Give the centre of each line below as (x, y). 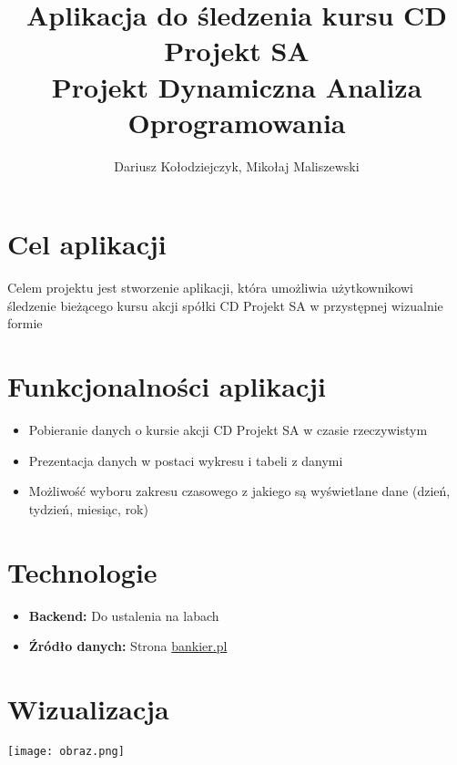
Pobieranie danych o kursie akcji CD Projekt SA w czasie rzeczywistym (228, 430)
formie (25, 323)
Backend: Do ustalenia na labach (124, 615)
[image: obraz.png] (66, 751)
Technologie (82, 571)
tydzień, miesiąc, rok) (88, 508)
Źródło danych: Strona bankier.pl (128, 646)
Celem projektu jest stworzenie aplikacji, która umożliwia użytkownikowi (210, 288)
